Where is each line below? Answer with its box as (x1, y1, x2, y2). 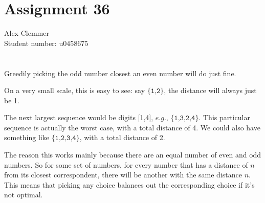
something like (4, 132, 49, 143)
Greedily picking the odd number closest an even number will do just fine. (4, 67, 236, 78)
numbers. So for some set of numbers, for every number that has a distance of (4, 159, 248, 170)
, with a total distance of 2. (79, 132, 165, 143)
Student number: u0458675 (4, 37, 89, 48)
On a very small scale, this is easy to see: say (4, 85, 145, 96)
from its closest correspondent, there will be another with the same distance (4, 169, 242, 180)
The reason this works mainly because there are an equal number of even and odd (4, 149, 261, 160)
